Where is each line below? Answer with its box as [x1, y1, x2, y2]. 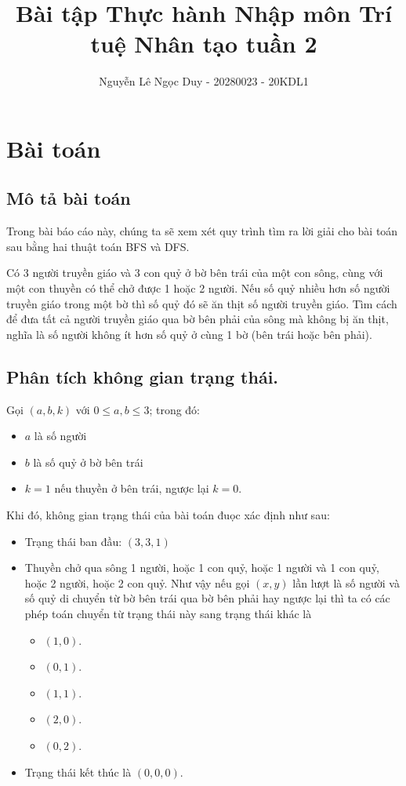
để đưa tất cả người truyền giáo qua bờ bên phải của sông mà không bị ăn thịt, [6, 311, 389, 327]
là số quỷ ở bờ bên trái [33, 453, 143, 470]
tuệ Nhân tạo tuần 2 [90, 27, 317, 60]
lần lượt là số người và [292, 574, 400, 591]
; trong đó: [149, 401, 201, 417]
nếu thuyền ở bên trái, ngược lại [54, 480, 209, 497]
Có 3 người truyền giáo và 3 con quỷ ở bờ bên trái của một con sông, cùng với [6, 264, 383, 281]
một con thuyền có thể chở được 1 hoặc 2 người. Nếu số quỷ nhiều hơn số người [6, 280, 390, 297]
